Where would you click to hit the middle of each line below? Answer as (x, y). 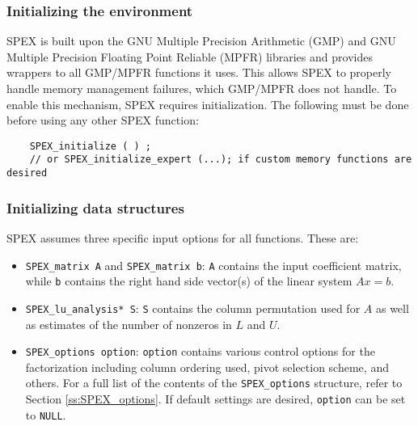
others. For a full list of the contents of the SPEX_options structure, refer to (214, 383)
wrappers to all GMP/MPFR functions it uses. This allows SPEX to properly (199, 72)
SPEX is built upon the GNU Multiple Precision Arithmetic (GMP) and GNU (201, 41)
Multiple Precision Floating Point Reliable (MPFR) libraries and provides (190, 56)
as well (392, 308)
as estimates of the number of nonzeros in (129, 324)
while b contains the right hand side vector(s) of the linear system (189, 281)
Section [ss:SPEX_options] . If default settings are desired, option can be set (215, 399)
